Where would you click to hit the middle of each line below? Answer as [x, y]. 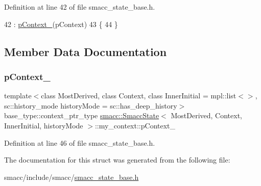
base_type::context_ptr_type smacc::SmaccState [82, 115]
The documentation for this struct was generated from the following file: [117, 160]
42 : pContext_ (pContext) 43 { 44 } [61, 24]
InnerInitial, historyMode [44, 125]
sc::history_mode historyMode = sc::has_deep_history [91, 105]
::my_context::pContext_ [135, 125]
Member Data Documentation [86, 51]
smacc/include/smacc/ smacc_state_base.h [72, 177]
